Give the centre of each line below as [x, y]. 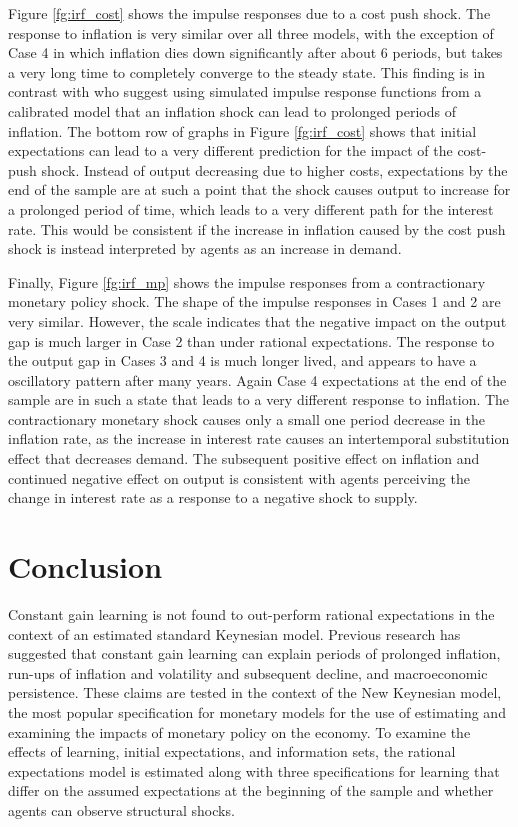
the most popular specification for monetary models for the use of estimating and [257, 711]
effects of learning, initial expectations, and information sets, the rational [232, 751]
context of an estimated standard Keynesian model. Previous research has [234, 633]
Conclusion [85, 566]
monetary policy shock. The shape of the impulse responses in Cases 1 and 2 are [254, 301]
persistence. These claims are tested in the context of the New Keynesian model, [255, 692]
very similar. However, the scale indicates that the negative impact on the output [257, 320]
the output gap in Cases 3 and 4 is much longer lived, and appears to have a [242, 360]
